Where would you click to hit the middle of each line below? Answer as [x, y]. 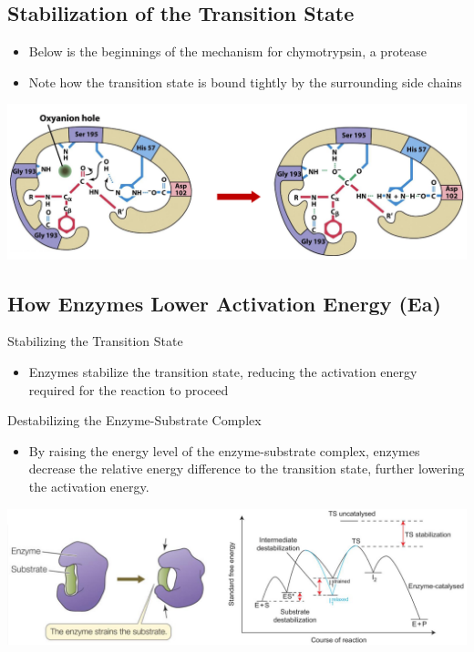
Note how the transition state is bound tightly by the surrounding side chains [245, 81]
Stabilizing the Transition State [95, 341]
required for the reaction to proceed [129, 389]
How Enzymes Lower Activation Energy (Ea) [224, 303]
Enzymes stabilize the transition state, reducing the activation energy [223, 372]
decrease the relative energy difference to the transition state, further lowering [247, 469]
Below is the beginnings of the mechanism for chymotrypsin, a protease [228, 51]
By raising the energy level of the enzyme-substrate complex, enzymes [224, 450]
